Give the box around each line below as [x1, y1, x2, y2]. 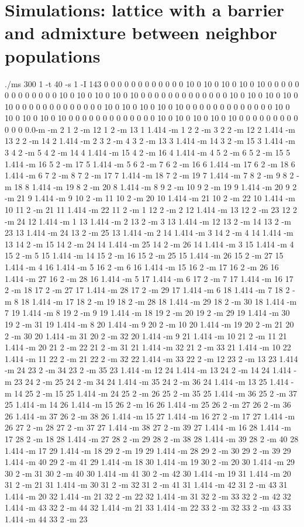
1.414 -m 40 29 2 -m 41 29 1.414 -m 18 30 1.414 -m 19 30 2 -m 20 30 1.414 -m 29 [5, 456, 295, 468]
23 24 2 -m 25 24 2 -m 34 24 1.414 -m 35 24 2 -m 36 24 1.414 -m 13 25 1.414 [14, 375, 289, 387]
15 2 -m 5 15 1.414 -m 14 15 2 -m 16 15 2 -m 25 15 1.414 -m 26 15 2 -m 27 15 [5, 249, 284, 261]
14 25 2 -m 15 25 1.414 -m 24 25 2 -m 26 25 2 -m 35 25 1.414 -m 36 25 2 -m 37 [14, 387, 297, 399]
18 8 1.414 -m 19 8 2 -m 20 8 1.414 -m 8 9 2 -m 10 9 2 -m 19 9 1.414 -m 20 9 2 [14, 180, 297, 192]
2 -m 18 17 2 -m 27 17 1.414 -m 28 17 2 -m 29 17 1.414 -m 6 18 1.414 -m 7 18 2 [5, 284, 290, 296]
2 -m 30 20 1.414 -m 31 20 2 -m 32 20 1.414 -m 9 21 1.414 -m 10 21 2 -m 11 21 [5, 329, 287, 342]
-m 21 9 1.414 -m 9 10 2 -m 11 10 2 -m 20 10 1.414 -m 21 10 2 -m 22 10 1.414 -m [5, 192, 295, 204]
